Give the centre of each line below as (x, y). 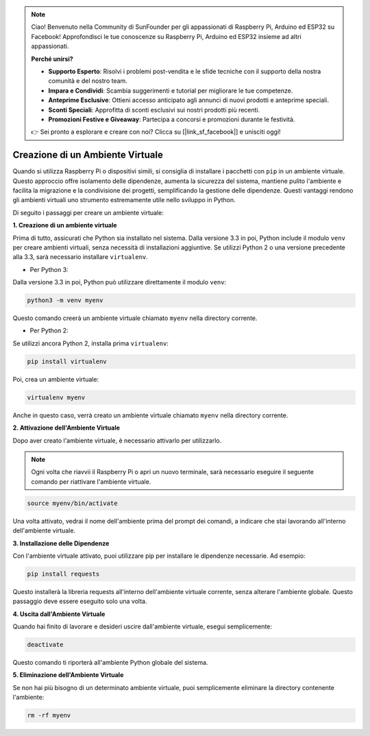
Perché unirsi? (52, 59)
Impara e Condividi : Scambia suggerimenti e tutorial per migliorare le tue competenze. (171, 90)
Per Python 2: (49, 331)
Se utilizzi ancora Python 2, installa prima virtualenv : (91, 343)
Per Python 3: (49, 269)
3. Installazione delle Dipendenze (61, 543)
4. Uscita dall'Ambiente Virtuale (59, 614)
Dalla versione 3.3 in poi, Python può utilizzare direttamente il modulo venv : (119, 282)
